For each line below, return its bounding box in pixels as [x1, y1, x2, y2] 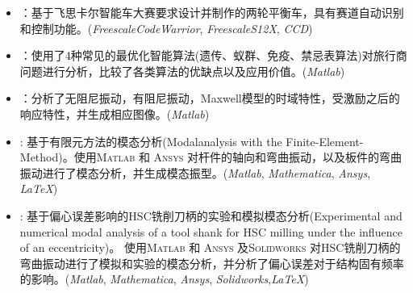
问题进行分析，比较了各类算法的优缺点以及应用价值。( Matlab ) [19, 62, 345, 79]
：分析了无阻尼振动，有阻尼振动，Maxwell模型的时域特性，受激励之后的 [19, 90, 400, 107]
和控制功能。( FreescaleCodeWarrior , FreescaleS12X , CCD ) [19, 19, 313, 36]
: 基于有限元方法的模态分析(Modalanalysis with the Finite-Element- [19, 132, 364, 149]
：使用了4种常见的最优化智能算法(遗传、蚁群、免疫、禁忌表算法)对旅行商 [19, 47, 407, 64]
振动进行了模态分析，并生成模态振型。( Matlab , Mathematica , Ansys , [19, 164, 371, 181]
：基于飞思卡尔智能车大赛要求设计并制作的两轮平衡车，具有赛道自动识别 [19, 4, 404, 20]
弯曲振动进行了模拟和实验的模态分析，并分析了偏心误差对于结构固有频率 [19, 254, 404, 271]
